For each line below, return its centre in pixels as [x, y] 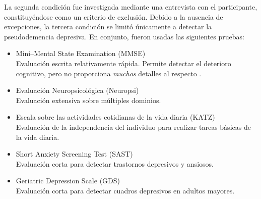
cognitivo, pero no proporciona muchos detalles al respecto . [109, 73]
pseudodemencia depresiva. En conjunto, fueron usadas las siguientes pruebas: [124, 36]
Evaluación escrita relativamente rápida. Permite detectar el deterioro [123, 63]
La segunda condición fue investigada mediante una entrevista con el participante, [131, 7]
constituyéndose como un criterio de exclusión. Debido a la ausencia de [114, 16]
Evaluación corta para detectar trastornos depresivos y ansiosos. [115, 163]
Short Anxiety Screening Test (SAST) [74, 154]
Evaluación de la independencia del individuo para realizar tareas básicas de [133, 127]
